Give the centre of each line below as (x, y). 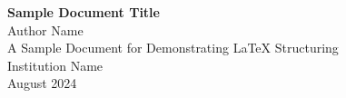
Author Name (45, 29)
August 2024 (42, 83)
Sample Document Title (84, 12)
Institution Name (55, 65)
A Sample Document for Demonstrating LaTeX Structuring (173, 48)
